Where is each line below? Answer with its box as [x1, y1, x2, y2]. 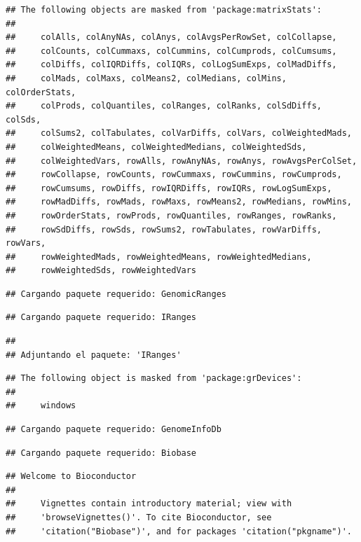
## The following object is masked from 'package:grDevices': [6, 373, 302, 384]
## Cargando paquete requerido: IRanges [6, 312, 197, 323]
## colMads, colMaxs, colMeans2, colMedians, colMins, [6, 73, 287, 83]
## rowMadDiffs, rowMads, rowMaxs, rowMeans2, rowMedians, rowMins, [6, 197, 352, 207]
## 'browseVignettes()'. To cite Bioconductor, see [6, 513, 272, 522]
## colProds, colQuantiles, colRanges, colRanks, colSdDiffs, [6, 101, 322, 111]
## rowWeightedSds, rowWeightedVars [6, 265, 197, 276]
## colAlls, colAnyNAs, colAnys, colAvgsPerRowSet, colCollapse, [6, 32, 337, 43]
